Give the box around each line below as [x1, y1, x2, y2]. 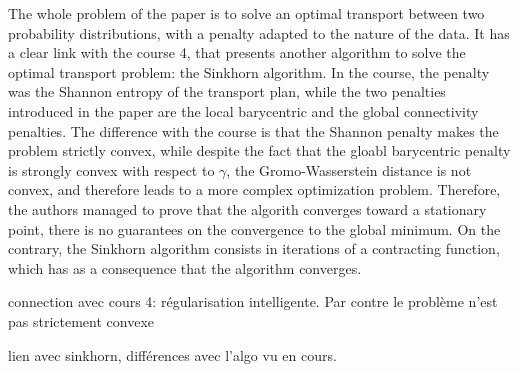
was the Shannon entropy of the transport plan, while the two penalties [8, 81, 446, 102]
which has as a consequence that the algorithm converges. [8, 257, 362, 278]
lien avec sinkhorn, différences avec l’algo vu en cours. [8, 344, 337, 365]
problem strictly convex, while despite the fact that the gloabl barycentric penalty [8, 140, 511, 161]
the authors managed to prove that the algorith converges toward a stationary [8, 198, 487, 219]
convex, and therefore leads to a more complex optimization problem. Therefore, [8, 179, 501, 200]
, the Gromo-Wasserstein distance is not [226, 159, 472, 180]
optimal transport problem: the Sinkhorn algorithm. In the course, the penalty [8, 61, 490, 82]
